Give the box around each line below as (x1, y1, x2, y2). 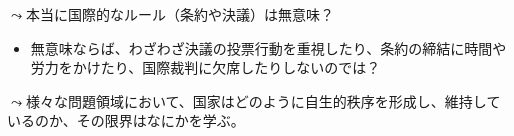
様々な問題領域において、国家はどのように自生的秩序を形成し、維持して (25, 90, 501, 111)
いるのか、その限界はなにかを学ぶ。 (7, 110, 245, 131)
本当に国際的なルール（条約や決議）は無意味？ (25, 4, 334, 24)
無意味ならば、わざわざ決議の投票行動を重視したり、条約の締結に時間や (30, 37, 507, 58)
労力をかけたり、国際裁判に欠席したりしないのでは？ (30, 57, 381, 78)
